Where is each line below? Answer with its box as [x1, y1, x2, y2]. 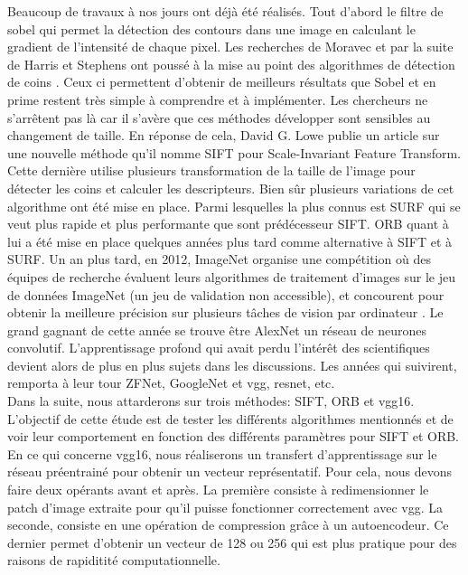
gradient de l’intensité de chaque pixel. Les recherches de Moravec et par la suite [7, 37, 454, 56]
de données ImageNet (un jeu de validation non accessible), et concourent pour [7, 285, 445, 304]
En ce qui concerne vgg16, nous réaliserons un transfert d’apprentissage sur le [7, 444, 437, 463]
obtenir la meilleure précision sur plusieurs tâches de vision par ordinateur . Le [7, 303, 444, 322]
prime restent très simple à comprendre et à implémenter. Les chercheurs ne [7, 90, 428, 108]
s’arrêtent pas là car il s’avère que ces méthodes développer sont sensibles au [7, 108, 431, 127]
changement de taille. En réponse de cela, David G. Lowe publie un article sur [7, 126, 440, 145]
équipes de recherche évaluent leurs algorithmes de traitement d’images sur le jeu [7, 267, 456, 286]
